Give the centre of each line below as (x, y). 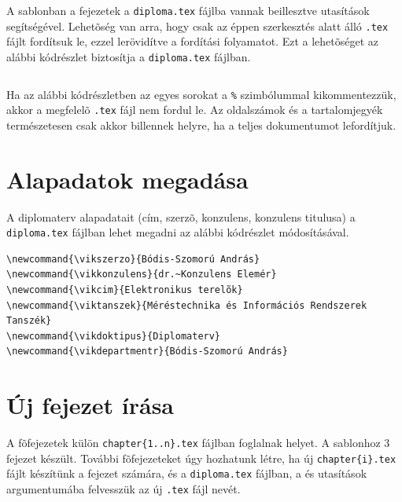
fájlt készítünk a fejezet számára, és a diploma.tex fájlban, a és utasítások (187, 473)
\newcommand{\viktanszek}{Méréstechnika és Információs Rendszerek (187, 305)
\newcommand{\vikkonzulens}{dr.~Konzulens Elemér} (142, 275)
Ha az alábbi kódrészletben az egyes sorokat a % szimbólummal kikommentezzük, (201, 94)
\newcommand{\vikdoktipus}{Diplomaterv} (114, 336)
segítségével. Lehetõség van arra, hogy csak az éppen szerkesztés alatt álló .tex (197, 26)
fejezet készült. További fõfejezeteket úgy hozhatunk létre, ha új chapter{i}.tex (201, 458)
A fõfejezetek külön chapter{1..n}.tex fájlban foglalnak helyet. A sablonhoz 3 (198, 443)
